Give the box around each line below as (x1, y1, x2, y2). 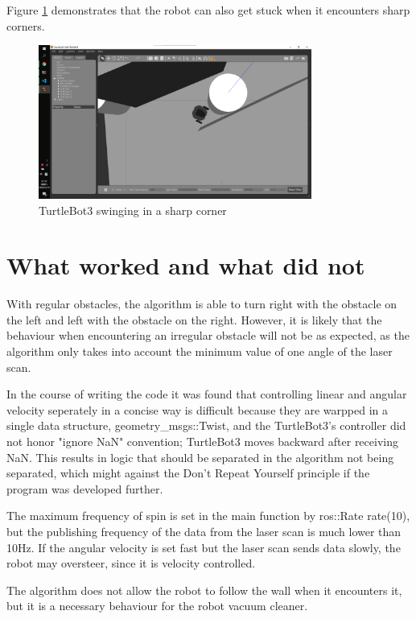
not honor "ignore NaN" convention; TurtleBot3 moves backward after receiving (6, 433, 398, 450)
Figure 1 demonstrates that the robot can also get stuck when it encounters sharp (6, 2, 410, 18)
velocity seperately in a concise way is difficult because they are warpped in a (6, 401, 389, 418)
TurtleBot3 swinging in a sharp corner (39, 201, 227, 218)
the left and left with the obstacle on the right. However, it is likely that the (6, 311, 382, 328)
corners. (6, 17, 45, 34)
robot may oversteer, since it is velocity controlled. (6, 555, 256, 572)
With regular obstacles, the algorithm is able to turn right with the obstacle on (6, 295, 397, 312)
